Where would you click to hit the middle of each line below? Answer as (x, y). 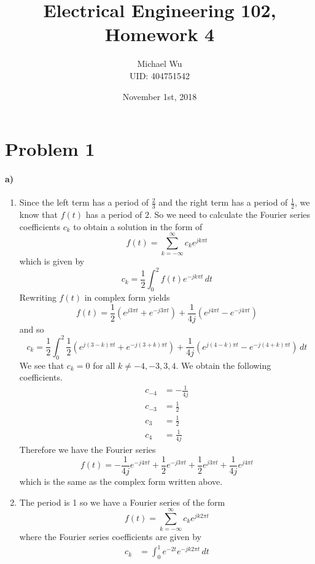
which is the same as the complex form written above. (121, 481)
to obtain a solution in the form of (138, 226)
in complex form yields (127, 297)
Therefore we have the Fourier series (87, 450)
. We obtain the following (224, 365)
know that (39, 214)
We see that (42, 365)
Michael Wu (160, 64)
